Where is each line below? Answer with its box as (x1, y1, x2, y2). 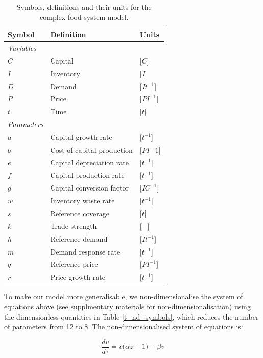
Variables (8, 43, 37, 53)
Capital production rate (50, 170, 125, 180)
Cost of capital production (50, 144, 133, 155)
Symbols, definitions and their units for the (16, 2, 152, 12)
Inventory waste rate (50, 195, 115, 206)
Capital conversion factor (50, 182, 129, 193)
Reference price (50, 259, 98, 269)
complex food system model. (40, 11, 129, 22)
